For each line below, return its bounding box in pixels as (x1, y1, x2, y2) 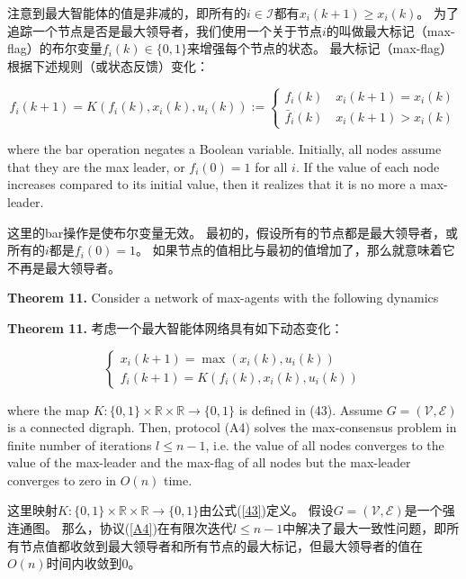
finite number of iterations (7, 435, 152, 454)
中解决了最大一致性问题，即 (282, 519, 447, 538)
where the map (7, 400, 90, 419)
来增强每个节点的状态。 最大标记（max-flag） (186, 39, 453, 58)
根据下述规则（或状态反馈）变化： (7, 56, 209, 75)
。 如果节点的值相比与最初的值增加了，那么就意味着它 (136, 240, 455, 259)
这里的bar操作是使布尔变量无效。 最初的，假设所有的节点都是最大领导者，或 (7, 222, 458, 241)
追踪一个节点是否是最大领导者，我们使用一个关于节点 (7, 21, 322, 40)
